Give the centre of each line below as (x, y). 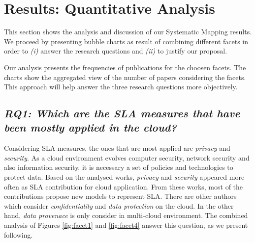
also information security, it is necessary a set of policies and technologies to (119, 167)
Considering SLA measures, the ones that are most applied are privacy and (117, 148)
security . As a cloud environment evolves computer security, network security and (127, 157)
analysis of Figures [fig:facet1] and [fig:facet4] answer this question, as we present (126, 225)
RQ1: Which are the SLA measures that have (122, 113)
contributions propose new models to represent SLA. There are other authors (120, 196)
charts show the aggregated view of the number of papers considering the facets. (125, 77)
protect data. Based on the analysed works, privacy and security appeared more (124, 177)
